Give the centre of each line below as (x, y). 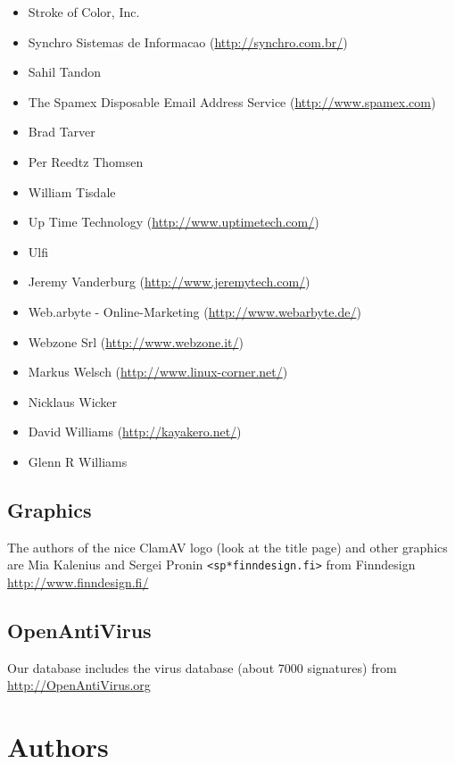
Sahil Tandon (65, 72)
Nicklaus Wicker (73, 401)
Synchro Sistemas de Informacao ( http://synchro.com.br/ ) (188, 42)
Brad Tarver (62, 132)
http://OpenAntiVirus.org (79, 685)
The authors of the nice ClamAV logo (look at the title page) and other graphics (227, 547)
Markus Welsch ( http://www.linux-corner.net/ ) (158, 372)
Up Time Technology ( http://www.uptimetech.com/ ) (174, 222)
